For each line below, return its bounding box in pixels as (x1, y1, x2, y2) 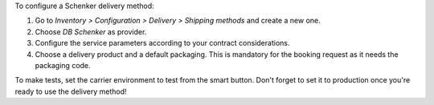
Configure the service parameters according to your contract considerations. (35, 38, 290, 48)
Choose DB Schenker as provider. (35, 26, 147, 36)
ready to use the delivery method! (14, 87, 127, 96)
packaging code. (35, 60, 92, 70)
